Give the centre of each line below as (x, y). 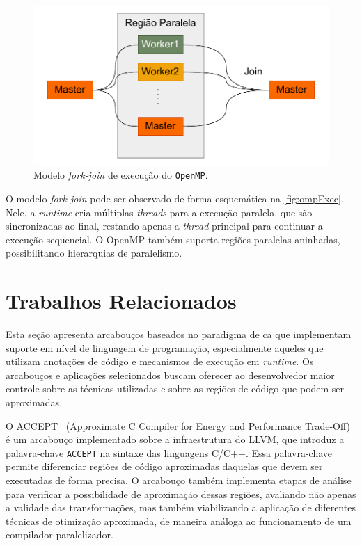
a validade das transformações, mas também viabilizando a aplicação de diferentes (181, 507)
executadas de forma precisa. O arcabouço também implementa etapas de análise (179, 480)
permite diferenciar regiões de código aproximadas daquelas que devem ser (164, 466)
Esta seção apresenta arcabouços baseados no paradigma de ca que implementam (179, 334)
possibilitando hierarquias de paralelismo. (94, 253)
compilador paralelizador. (60, 535)
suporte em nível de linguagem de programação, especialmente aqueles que (165, 347)
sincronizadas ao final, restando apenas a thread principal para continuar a (164, 226)
